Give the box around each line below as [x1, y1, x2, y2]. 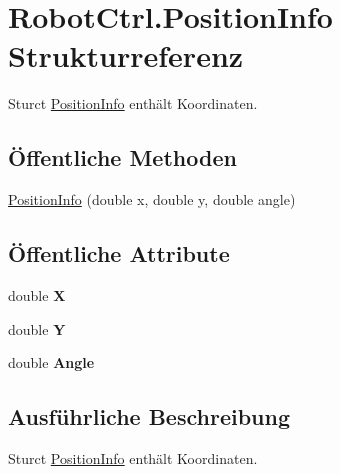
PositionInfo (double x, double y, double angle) [8, 189, 296, 210]
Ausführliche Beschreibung [8, 401, 290, 432]
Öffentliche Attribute [8, 238, 230, 269]
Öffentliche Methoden [8, 142, 237, 173]
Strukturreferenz [8, 35, 244, 76]
